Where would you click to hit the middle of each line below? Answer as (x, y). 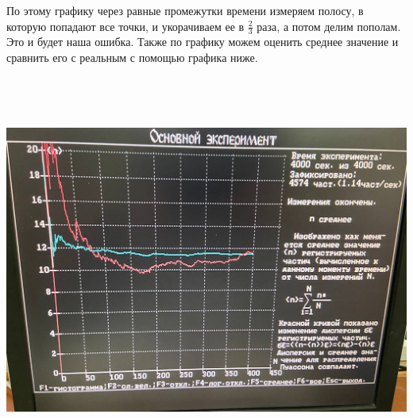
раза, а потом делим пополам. (329, 26)
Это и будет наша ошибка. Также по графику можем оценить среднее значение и (203, 42)
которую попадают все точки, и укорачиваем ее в (125, 26)
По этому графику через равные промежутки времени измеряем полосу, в (185, 10)
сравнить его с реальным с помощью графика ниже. (132, 58)
